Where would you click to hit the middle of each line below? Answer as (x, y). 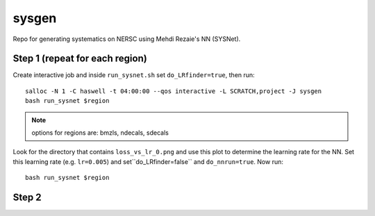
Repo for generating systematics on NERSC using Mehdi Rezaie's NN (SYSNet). (127, 39)
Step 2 (27, 197)
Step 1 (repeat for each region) (80, 59)
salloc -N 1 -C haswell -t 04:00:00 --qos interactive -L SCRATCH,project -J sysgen (174, 91)
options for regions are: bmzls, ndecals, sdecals (100, 133)
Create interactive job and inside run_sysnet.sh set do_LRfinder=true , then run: (134, 75)
